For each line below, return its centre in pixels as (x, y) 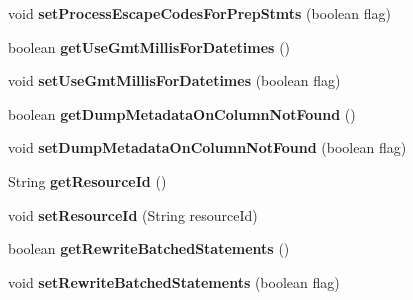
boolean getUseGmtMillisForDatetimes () (149, 46)
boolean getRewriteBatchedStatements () (149, 248)
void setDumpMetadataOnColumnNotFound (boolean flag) (207, 147)
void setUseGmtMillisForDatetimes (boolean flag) (174, 80)
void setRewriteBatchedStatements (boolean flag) (174, 281)
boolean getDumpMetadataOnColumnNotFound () (182, 113)
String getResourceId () (87, 180)
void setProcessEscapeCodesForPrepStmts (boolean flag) (199, 13)
